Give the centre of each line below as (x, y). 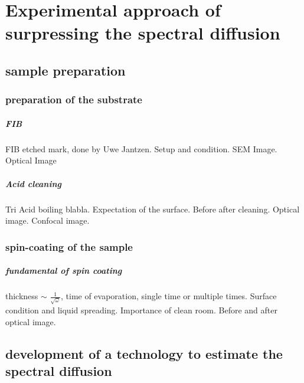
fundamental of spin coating (64, 271)
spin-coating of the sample (69, 246)
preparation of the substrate (74, 99)
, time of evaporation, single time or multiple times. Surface (169, 296)
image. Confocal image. (48, 220)
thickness (22, 296)
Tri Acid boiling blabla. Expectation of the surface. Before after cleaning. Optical (153, 209)
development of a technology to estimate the (144, 353)
